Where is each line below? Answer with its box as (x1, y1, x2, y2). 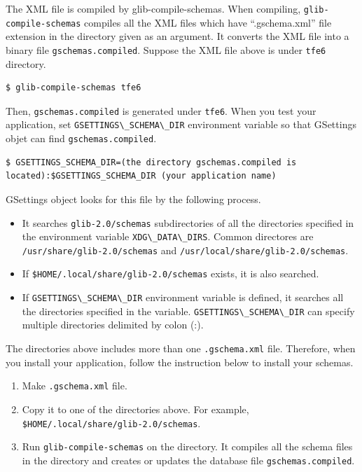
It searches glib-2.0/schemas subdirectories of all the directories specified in (22, 215, 354, 230)
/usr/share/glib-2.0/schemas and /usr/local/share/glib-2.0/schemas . (22, 242, 349, 257)
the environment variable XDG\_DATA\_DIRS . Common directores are (22, 229, 314, 244)
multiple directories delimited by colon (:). (22, 317, 204, 332)
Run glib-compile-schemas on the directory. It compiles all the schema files (22, 439, 353, 454)
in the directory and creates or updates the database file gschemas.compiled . (22, 452, 355, 467)
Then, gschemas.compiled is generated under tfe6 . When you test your (6, 103, 316, 118)
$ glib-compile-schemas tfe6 (6, 83, 141, 93)
